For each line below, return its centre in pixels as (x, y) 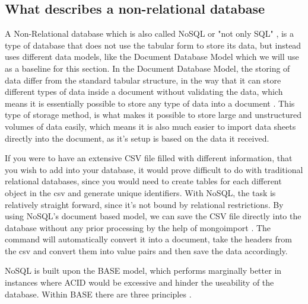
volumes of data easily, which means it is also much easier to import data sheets (150, 126)
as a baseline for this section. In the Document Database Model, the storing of (147, 68)
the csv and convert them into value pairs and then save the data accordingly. (146, 250)
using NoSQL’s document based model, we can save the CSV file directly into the (153, 216)
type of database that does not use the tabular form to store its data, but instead (153, 45)
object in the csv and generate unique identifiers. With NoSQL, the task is (140, 192)
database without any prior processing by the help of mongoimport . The (138, 227)
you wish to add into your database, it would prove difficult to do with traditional (154, 169)
